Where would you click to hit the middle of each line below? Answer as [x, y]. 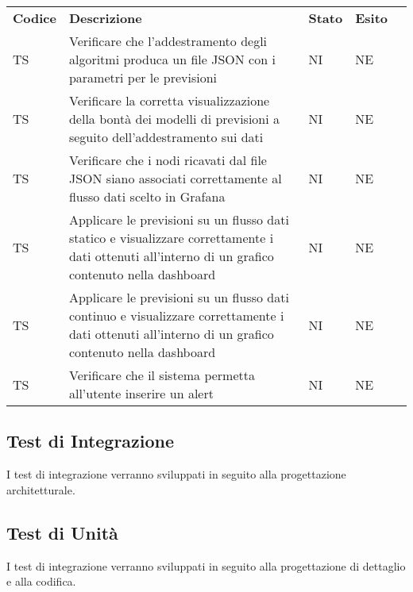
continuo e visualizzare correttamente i [176, 315]
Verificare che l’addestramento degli [168, 41]
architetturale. [41, 489]
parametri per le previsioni [143, 77]
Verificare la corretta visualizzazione [169, 100]
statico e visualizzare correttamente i [171, 238]
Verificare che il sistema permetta [162, 375]
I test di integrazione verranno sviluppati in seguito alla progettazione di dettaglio [206, 565]
